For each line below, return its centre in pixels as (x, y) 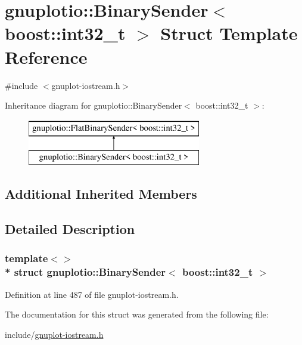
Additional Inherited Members (101, 194)
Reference (46, 56)
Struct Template (229, 33)
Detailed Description (70, 229)
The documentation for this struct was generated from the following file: (137, 314)
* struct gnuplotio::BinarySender (85, 272)
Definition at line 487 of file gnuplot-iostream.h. (92, 294)
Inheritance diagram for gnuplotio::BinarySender (94, 105)
